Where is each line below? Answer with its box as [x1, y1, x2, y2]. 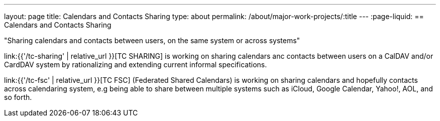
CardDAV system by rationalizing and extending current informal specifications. [4, 60, 267, 69]
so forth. [4, 93, 32, 101]
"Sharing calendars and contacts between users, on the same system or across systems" [4, 36, 300, 45]
